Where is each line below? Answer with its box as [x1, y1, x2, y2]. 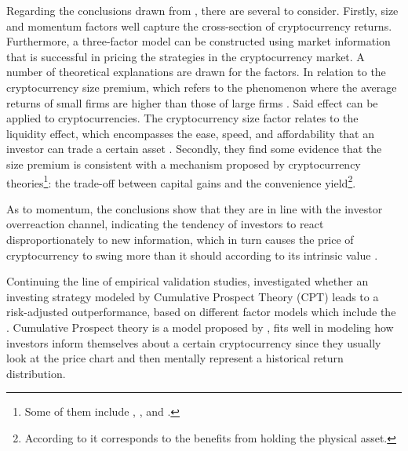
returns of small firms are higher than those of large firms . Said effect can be [6, 94, 378, 111]
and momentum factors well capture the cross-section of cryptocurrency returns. [6, 17, 392, 34]
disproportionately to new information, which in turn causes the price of [6, 231, 354, 247]
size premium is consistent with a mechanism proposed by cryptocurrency [6, 155, 361, 172]
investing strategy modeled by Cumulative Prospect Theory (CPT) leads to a [6, 288, 379, 304]
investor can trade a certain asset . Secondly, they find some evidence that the [6, 140, 382, 157]
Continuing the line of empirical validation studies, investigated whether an [6, 273, 369, 289]
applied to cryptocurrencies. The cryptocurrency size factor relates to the [6, 110, 359, 126]
